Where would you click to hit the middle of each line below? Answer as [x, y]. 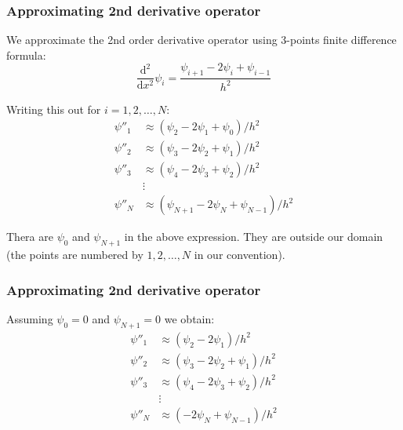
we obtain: [189, 318]
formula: [26, 55]
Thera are [30, 237]
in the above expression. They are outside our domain [254, 237]
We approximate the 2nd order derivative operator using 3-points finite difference [201, 40]
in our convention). [240, 255]
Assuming [30, 318]
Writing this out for [54, 109]
